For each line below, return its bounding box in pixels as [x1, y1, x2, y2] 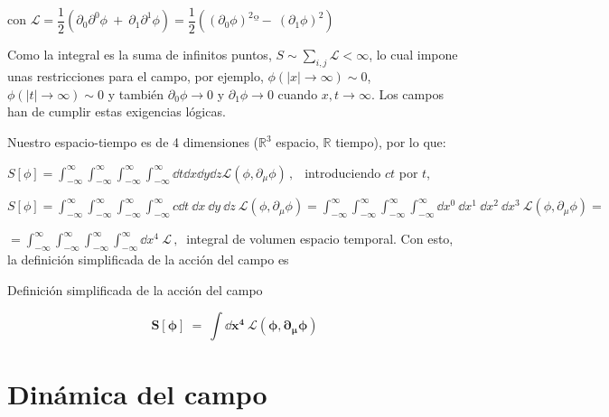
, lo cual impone [369, 45, 458, 64]
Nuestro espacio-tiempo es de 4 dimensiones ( [7, 133, 259, 152]
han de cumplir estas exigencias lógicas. [7, 102, 226, 121]
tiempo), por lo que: [335, 133, 446, 152]
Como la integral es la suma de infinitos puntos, [7, 45, 272, 64]
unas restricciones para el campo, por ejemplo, [7, 67, 264, 86]
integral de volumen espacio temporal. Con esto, [186, 229, 454, 248]
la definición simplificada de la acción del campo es [7, 250, 289, 269]
